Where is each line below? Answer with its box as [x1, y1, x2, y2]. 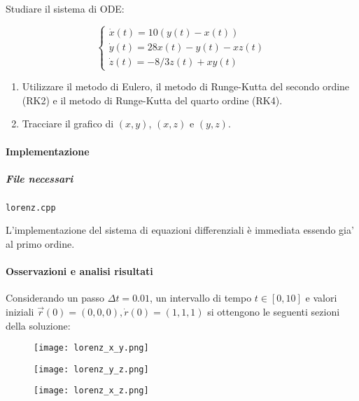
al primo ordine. [6, 236, 75, 251]
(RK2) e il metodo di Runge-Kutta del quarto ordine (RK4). [22, 92, 283, 107]
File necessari [6, 171, 73, 185]
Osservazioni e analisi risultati [6, 264, 153, 279]
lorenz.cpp [6, 202, 56, 213]
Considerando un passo [6, 290, 105, 305]
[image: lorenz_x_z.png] [34, 386, 149, 396]
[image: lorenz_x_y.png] [34, 343, 149, 353]
